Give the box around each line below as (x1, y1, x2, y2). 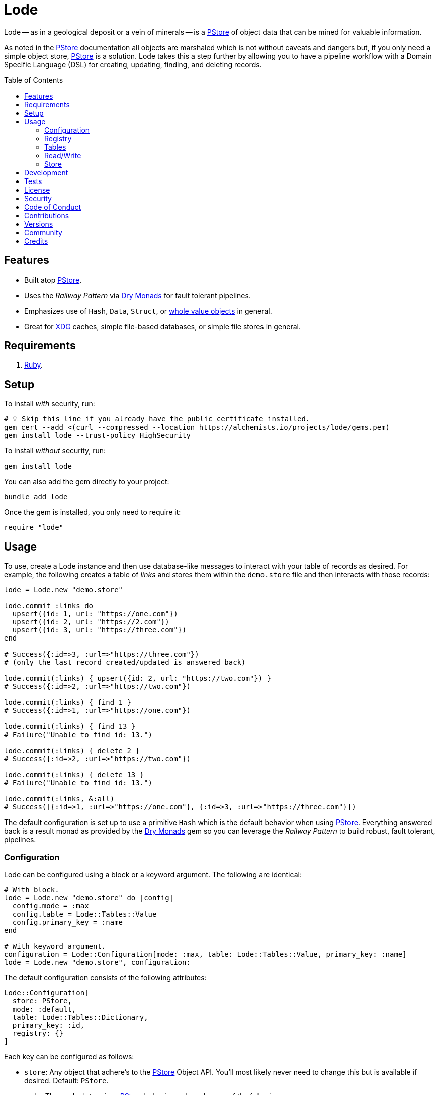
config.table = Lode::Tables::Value (12, 909, 157, 918)
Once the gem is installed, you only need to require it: (4, 508, 181, 517)
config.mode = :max (12, 901, 89, 910)
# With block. (4, 885, 59, 894)
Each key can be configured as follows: (4, 1052, 134, 1061)
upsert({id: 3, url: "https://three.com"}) (12, 626, 187, 634)
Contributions (24, 211, 69, 220)
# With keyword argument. (4, 942, 106, 950)
